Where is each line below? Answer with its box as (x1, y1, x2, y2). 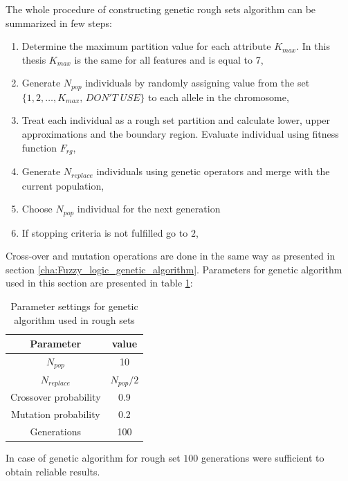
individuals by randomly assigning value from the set (85, 75, 310, 90)
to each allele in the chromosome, (147, 89, 289, 104)
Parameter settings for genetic (10, 298, 138, 313)
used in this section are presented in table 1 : (6, 275, 193, 290)
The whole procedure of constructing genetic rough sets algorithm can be (6, 2, 316, 16)
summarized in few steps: (6, 15, 112, 30)
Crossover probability (10, 390, 101, 404)
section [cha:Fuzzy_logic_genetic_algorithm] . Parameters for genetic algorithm (6, 262, 342, 276)
